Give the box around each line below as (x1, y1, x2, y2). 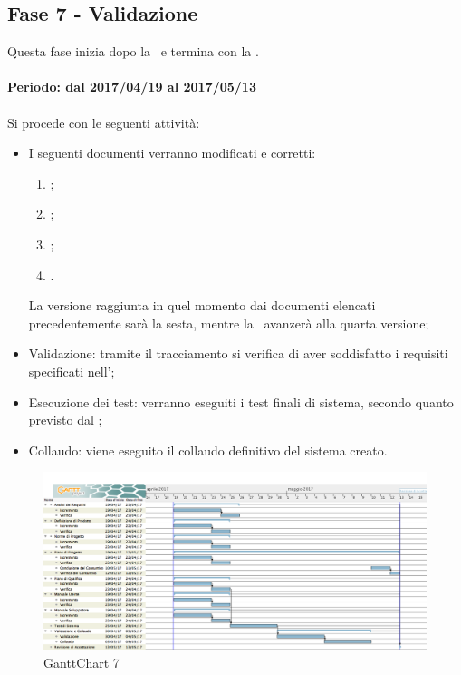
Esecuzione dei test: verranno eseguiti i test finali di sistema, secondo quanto (28, 392, 454, 411)
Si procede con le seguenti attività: (7, 112, 200, 132)
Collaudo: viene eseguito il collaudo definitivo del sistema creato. (28, 440, 388, 459)
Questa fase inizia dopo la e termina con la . (7, 42, 259, 61)
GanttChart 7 (43, 652, 120, 671)
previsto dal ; (28, 410, 102, 429)
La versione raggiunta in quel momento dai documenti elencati (28, 296, 376, 315)
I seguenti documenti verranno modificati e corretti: (28, 143, 316, 162)
